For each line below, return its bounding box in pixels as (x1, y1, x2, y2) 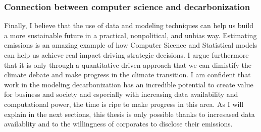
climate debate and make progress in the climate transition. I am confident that (4, 69, 251, 80)
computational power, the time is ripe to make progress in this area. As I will (4, 98, 244, 109)
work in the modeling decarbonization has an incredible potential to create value (4, 79, 253, 89)
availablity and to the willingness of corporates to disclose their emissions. (4, 118, 233, 129)
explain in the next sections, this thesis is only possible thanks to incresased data (4, 108, 255, 119)
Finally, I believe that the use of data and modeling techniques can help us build (4, 20, 253, 31)
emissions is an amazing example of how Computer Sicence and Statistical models (4, 40, 257, 50)
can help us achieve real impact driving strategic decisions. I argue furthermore (4, 50, 249, 60)
